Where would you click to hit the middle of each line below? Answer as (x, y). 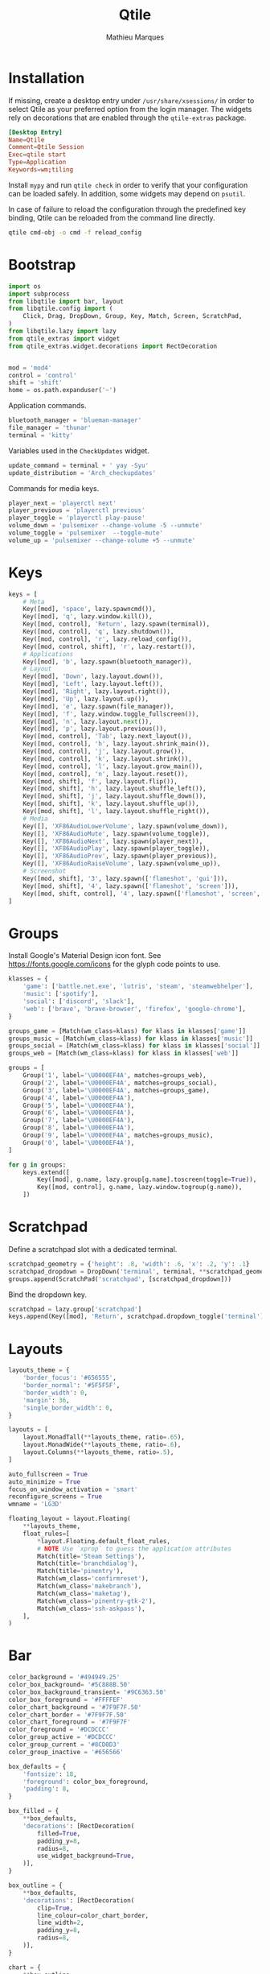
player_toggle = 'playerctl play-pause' (77, 518)
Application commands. (47, 406)
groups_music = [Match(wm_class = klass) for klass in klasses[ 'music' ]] (131, 1039)
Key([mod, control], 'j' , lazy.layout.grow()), (104, 752)
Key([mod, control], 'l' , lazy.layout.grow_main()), (113, 766)
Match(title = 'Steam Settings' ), (92, 1556)
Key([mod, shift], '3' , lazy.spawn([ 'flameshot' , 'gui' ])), (125, 878)
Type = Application (37, 163)
